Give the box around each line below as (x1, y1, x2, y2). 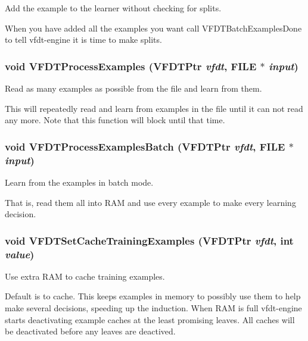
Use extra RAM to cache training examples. (5, 270, 165, 282)
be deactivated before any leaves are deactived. (5, 325, 176, 337)
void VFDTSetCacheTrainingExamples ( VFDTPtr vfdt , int (5, 233, 294, 248)
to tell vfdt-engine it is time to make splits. (5, 33, 162, 46)
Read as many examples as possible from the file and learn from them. (5, 82, 262, 94)
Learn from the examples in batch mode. (5, 176, 154, 188)
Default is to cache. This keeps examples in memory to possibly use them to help (5, 290, 301, 302)
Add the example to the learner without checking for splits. (5, 2, 222, 14)
